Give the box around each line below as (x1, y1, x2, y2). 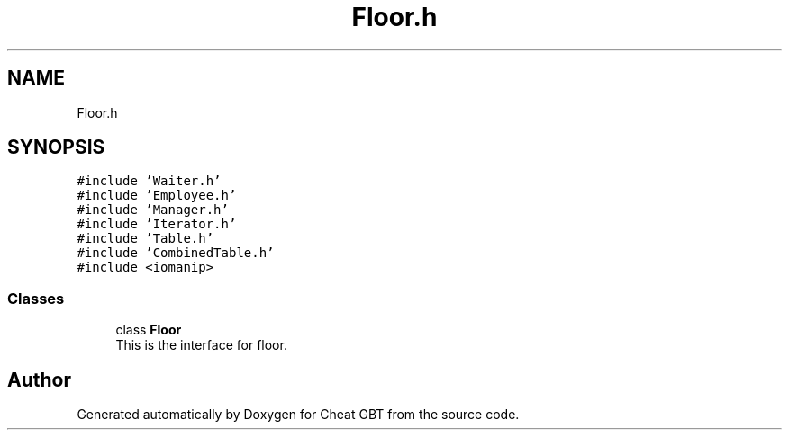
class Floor (115, 322, 182, 338)
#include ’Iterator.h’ (77, 217, 237, 232)
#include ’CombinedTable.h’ (77, 245, 275, 261)
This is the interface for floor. (115, 337, 287, 353)
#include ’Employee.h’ (77, 188, 237, 203)
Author (7, 368, 71, 391)
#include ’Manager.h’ (77, 202, 229, 218)
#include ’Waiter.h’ (77, 174, 222, 189)
